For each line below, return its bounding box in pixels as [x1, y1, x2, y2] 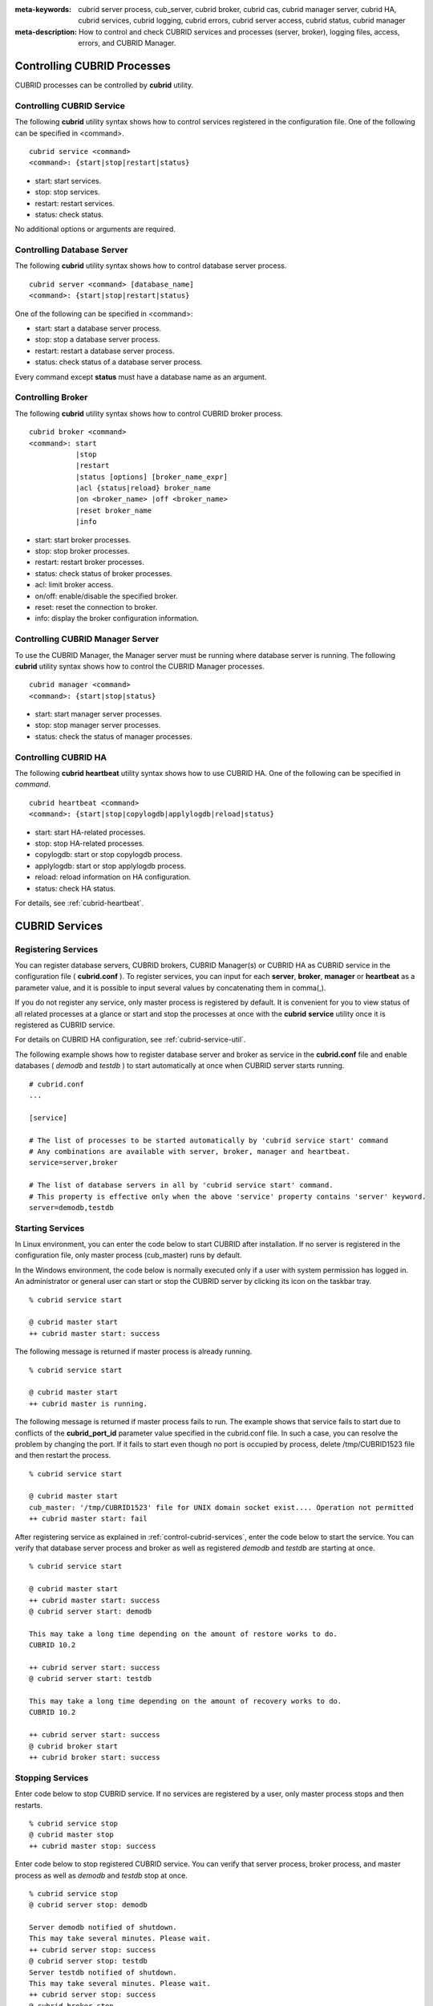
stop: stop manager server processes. [34, 721, 161, 730]
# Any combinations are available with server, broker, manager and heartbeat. [29, 1147, 350, 1155]
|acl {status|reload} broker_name [75, 484, 212, 493]
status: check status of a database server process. [34, 357, 203, 367]
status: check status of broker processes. [34, 568, 172, 578]
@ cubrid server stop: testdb [29, 1956, 148, 1966]
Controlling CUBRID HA [14, 751, 107, 762]
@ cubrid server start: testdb [29, 1674, 152, 1683]
